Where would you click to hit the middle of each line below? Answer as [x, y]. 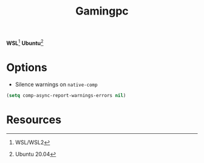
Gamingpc [102, 11]
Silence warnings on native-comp [56, 84]
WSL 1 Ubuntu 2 [25, 42]
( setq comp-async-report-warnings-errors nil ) [66, 95]
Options [27, 68]
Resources [34, 120]
